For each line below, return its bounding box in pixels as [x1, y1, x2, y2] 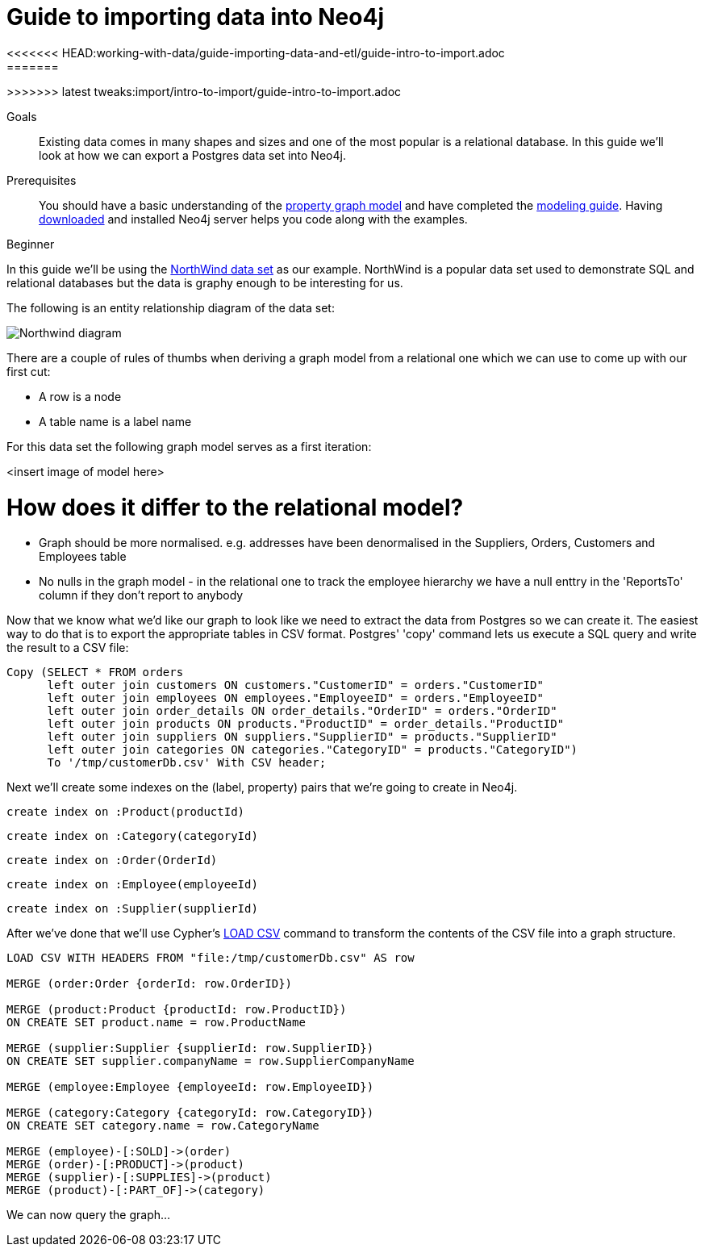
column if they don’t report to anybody [39, 588, 244, 603]
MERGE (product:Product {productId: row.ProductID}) [6, 1003, 347, 1017]
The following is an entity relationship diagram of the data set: [6, 300, 335, 315]
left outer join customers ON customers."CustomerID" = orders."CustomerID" [47, 679, 544, 692]
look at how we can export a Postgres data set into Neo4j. [39, 148, 346, 162]
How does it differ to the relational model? [6, 493, 464, 521]
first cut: [6, 364, 51, 378]
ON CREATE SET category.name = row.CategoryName [6, 1119, 319, 1133]
